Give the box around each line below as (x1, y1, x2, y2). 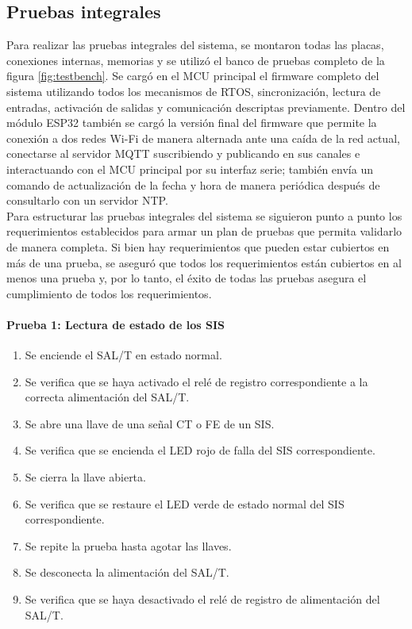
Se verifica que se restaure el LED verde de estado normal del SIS (25, 495, 345, 512)
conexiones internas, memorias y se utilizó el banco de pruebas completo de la (6, 52, 385, 68)
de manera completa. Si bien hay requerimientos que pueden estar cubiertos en (6, 238, 390, 255)
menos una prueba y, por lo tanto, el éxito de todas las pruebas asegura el (6, 270, 367, 286)
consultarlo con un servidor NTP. (6, 192, 168, 209)
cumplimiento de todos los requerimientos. (6, 285, 212, 301)
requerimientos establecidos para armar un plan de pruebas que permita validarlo (6, 223, 402, 240)
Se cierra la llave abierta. (25, 469, 146, 485)
